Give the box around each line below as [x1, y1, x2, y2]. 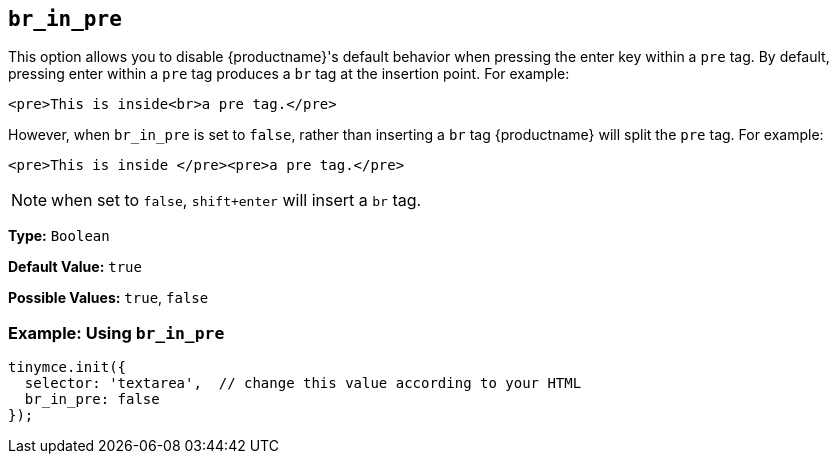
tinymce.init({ [8, 359, 127, 376]
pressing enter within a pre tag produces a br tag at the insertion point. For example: [8, 65, 570, 83]
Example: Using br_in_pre [8, 322, 225, 343]
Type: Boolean [8, 227, 110, 245]
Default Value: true [8, 258, 142, 276]
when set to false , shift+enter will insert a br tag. [51, 190, 422, 211]
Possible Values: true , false [8, 289, 209, 307]
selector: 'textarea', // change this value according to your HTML [24, 375, 582, 392]
